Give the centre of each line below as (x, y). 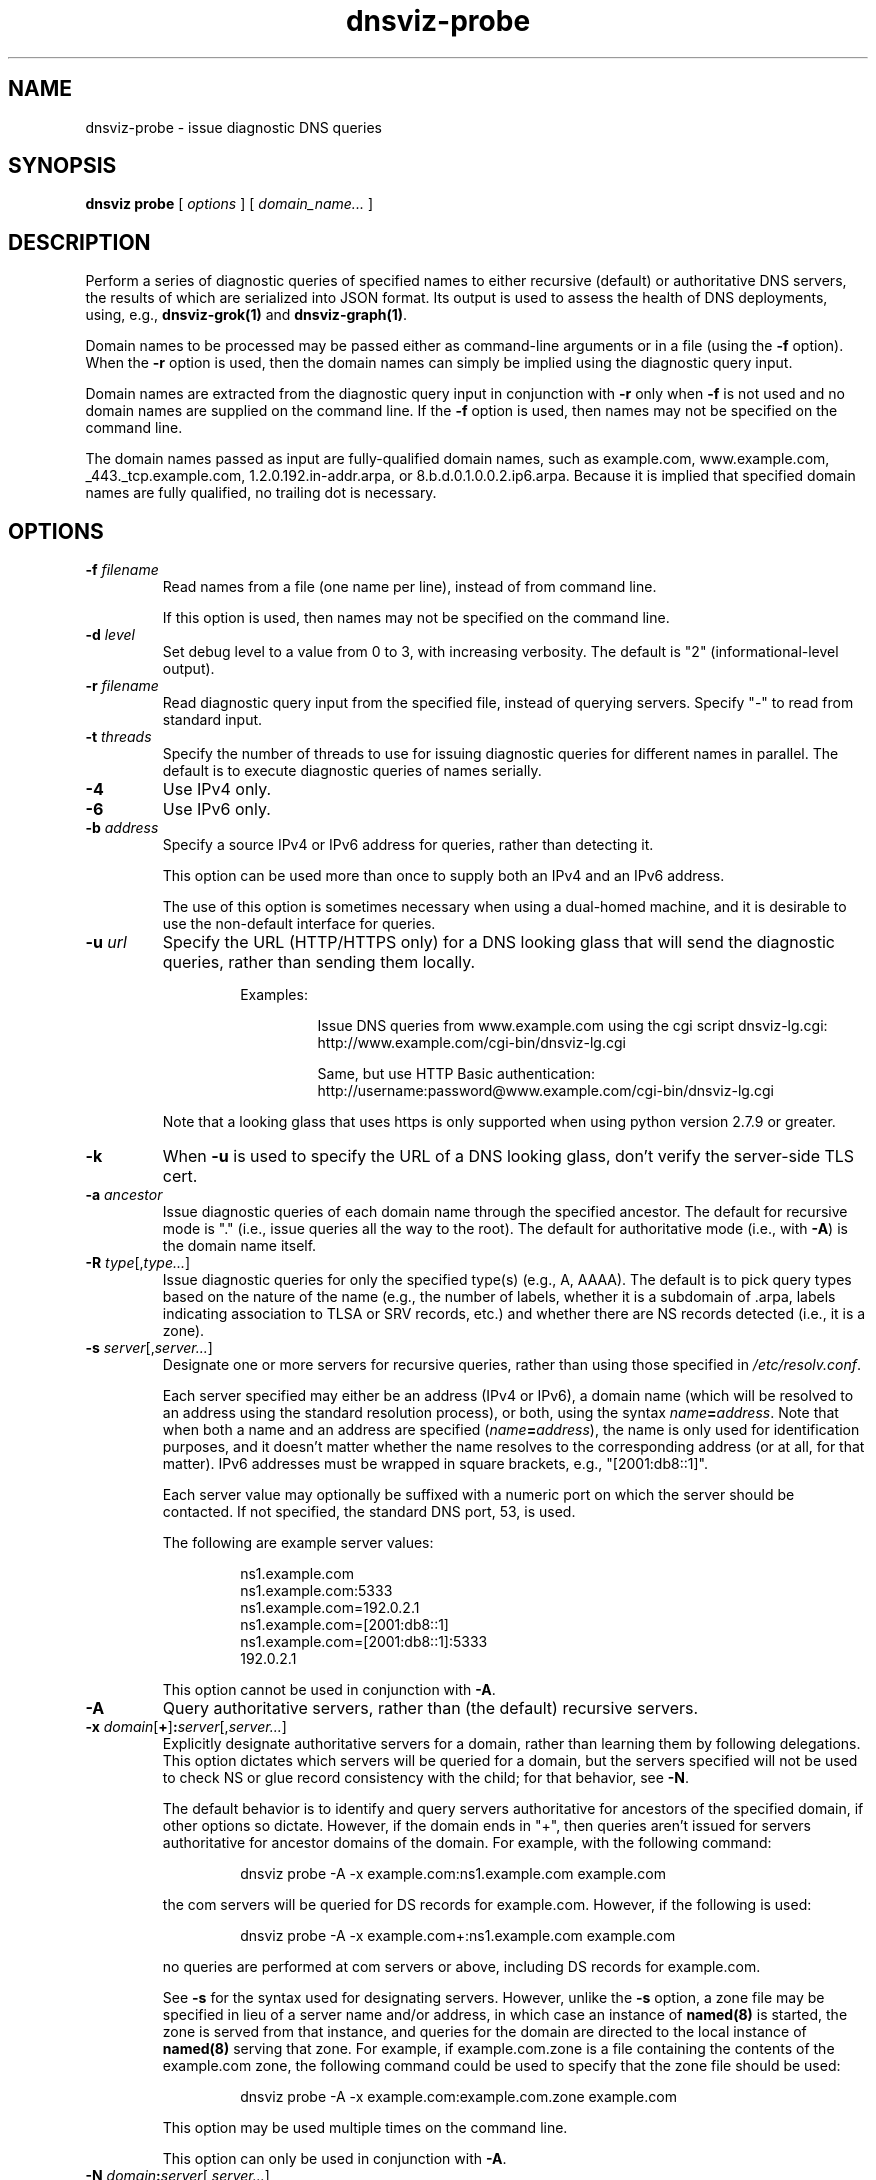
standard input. (212, 720)
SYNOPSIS (62, 166)
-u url (106, 942)
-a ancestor (124, 1195)
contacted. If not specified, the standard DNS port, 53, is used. (369, 1512)
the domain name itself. (239, 1246)
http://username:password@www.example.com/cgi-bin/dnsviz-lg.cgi (545, 1091)
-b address (122, 828)
